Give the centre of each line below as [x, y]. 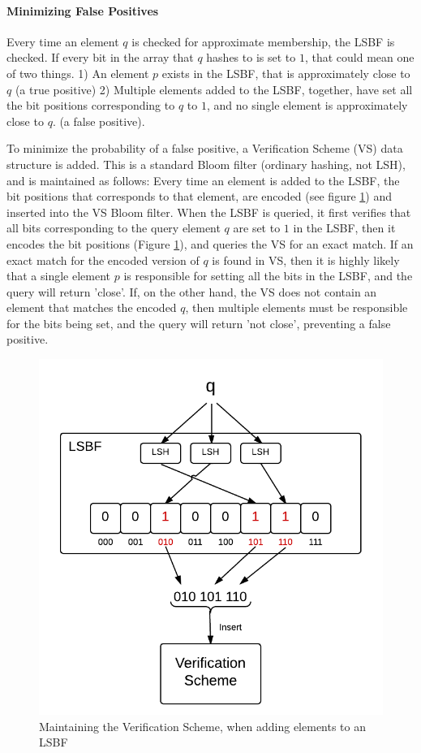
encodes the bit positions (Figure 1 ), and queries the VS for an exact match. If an [210, 243]
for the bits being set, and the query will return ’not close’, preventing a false [199, 323]
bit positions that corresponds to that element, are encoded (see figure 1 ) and [199, 196]
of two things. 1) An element [78, 73]
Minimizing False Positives [83, 10]
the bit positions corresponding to [91, 105]
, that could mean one [359, 57]
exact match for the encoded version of [103, 260]
